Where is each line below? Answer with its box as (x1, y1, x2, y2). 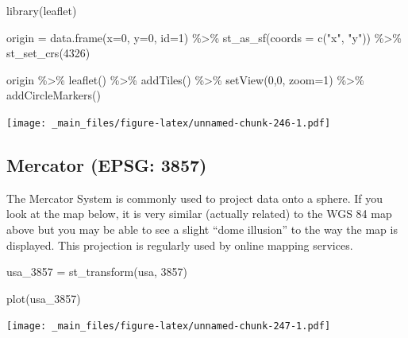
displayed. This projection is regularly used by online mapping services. (6, 236, 353, 253)
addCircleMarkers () (6, 87, 101, 103)
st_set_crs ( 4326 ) (6, 45, 90, 61)
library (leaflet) (6, 2, 77, 18)
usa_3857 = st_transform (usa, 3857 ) (6, 263, 187, 280)
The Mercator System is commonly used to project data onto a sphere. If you (6, 189, 383, 206)
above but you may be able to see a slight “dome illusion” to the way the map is (6, 221, 398, 238)
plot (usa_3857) (6, 289, 81, 306)
